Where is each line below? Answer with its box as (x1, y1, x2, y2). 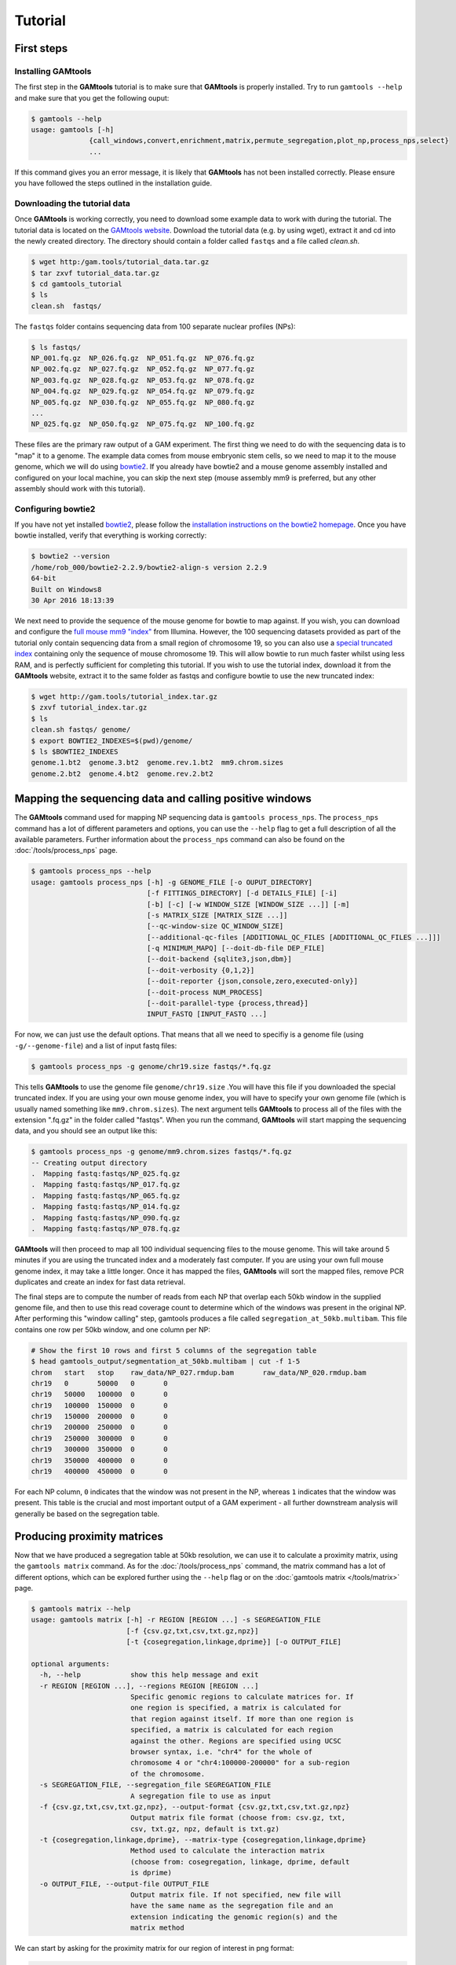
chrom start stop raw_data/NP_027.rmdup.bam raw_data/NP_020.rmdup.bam (31, 1368, 367, 1377)
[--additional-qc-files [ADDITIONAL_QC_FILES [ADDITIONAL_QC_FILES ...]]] (146, 932, 441, 942)
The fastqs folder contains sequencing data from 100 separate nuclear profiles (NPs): (14, 321, 296, 331)
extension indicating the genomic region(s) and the (130, 1912, 337, 1921)
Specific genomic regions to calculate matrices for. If (130, 1692, 355, 1701)
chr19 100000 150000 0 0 (31, 1401, 168, 1410)
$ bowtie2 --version (31, 552, 110, 561)
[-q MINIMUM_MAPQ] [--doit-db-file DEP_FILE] (146, 944, 326, 953)
